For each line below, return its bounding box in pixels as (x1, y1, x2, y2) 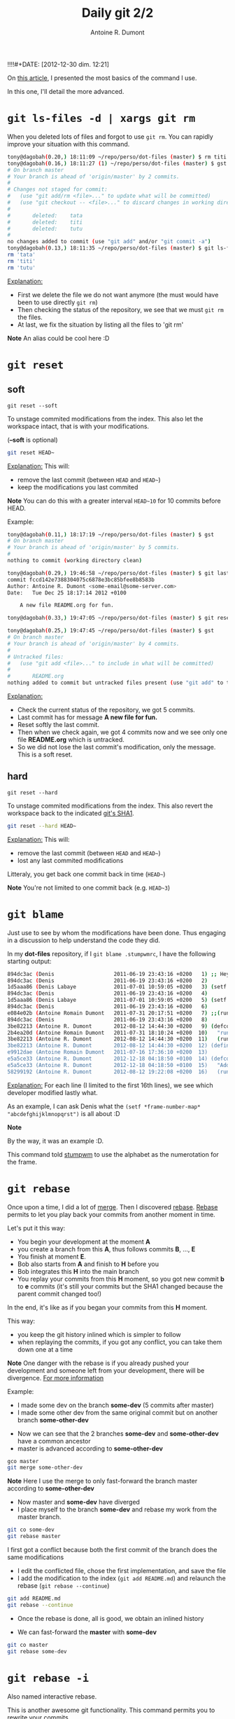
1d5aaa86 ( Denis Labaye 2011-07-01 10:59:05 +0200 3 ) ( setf (7, 984, 227, 991)
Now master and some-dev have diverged (17, 1498, 140, 1507)
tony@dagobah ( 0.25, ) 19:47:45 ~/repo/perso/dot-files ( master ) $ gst (7, 627, 215, 634)
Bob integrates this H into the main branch (17, 1267, 140, 1275)
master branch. (17, 1513, 62, 1521)
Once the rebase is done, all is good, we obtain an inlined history (17, 1614, 204, 1622)
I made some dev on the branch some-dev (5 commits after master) (17, 1401, 215, 1409)
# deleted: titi (7, 219, 83, 226)
